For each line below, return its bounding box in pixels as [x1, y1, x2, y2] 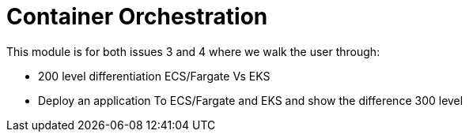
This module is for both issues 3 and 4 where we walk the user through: [6, 44, 380, 58]
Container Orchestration [6, 3, 268, 30]
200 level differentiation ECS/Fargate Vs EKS [38, 69, 270, 83]
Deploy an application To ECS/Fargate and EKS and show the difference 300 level [38, 93, 463, 107]
